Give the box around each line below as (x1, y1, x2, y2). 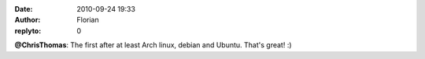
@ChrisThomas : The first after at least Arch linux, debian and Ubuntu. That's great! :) (14, 40, 292, 50)
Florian (76, 16, 99, 25)
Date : (14, 5, 33, 13)
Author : (14, 16, 41, 25)
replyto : (14, 26, 42, 35)
